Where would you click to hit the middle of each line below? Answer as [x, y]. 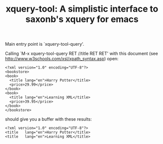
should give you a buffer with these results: [49, 119]
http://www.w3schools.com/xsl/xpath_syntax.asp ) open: [62, 59]
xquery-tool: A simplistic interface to [82, 9]
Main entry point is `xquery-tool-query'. [45, 44]
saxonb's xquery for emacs [82, 19]
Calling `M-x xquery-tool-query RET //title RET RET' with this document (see [81, 54]
